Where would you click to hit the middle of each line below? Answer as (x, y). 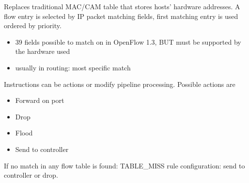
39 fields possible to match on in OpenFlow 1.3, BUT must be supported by (128, 42)
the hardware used (43, 51)
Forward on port (40, 100)
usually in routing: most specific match (73, 67)
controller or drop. (31, 175)
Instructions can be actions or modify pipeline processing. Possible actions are (120, 84)
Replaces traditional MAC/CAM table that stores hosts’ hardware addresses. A (122, 6)
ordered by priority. (33, 25)
